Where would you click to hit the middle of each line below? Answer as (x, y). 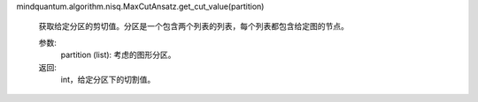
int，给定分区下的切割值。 (108, 79)
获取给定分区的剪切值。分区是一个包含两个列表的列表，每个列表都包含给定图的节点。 (193, 26)
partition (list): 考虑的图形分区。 (118, 55)
